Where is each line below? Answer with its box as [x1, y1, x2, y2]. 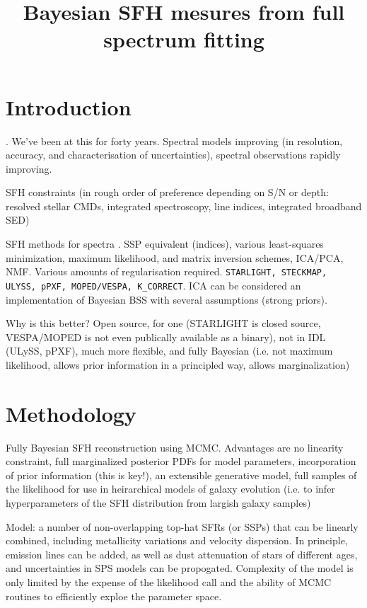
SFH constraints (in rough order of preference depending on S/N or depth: [6, 185, 329, 200]
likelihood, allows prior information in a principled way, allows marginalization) [6, 357, 350, 372]
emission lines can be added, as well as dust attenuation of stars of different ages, [6, 546, 358, 561]
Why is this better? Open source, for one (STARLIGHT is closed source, [6, 316, 321, 331]
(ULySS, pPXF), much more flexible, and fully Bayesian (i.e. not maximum [6, 343, 333, 358]
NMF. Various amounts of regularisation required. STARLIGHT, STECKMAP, [6, 264, 327, 279]
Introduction [6, 92, 132, 121]
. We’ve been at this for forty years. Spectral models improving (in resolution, [6, 133, 343, 148]
